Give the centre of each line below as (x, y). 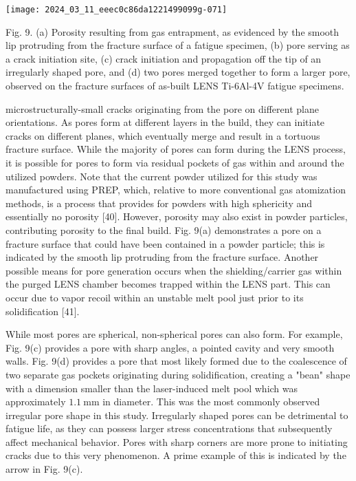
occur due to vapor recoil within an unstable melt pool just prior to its (155, 297)
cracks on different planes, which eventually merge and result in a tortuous (163, 135)
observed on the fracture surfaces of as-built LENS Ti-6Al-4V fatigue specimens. (175, 86)
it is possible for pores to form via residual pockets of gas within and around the (175, 162)
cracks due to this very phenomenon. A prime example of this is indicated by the (176, 455)
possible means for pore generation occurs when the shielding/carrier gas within (174, 270)
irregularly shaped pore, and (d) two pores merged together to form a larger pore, (178, 72)
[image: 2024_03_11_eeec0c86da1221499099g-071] (116, 10)
